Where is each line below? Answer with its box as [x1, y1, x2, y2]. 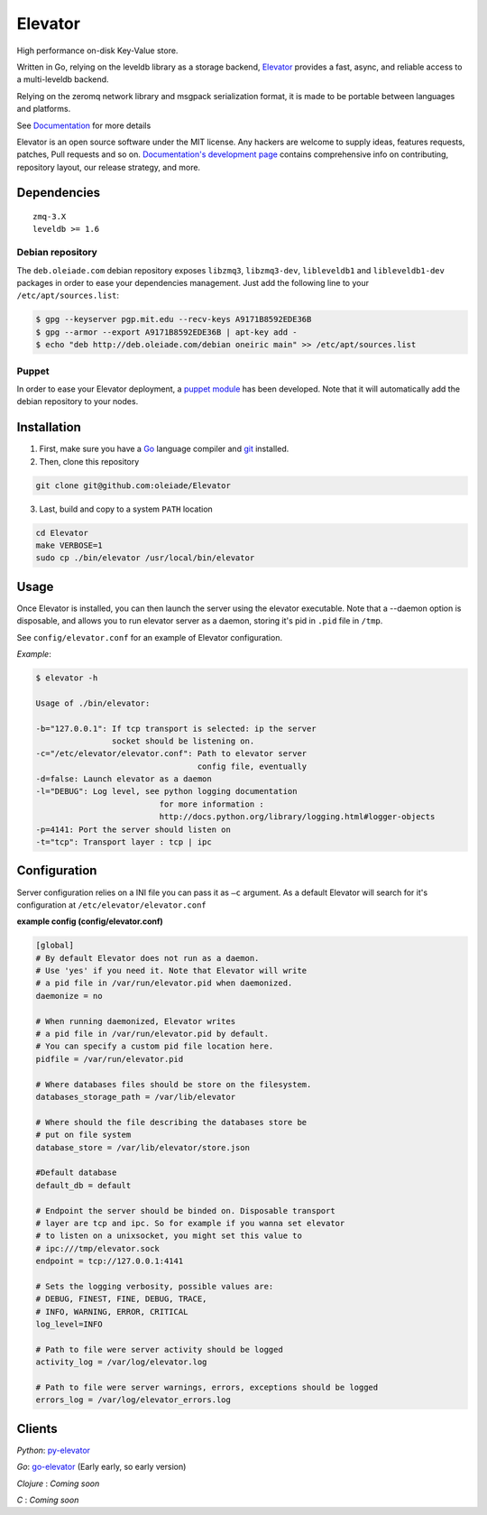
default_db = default [35, 1180, 132, 1190]
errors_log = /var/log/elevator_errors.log [35, 1395, 232, 1405]
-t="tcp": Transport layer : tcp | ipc [35, 837, 212, 847]
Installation [16, 420, 81, 435]
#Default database [35, 1168, 117, 1178]
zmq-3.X [32, 212, 67, 222]
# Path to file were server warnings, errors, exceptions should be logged [35, 1381, 379, 1392]
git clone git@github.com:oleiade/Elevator [35, 480, 232, 491]
